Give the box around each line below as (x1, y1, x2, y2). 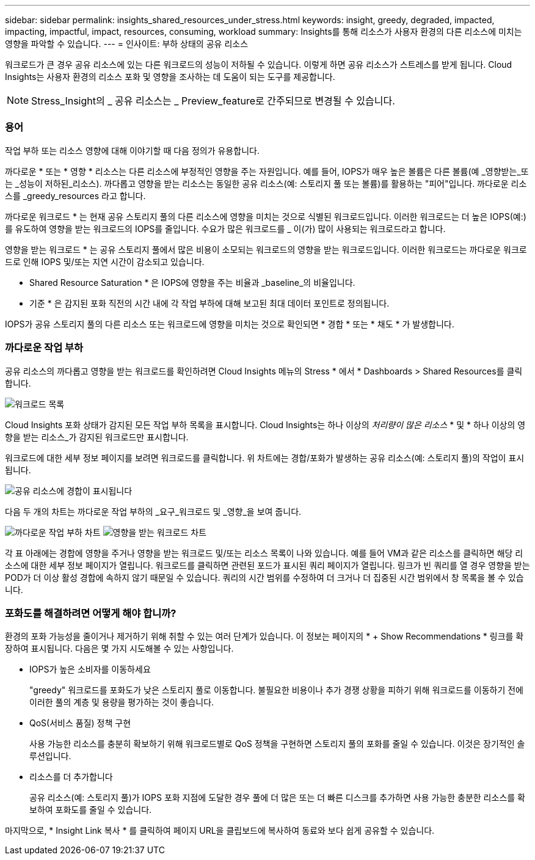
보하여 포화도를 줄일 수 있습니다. (29, 804, 152, 815)
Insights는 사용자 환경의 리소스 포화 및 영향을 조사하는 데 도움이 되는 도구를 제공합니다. (5, 71, 335, 82)
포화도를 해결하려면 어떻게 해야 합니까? (5, 607, 177, 619)
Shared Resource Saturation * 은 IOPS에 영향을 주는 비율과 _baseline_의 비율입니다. (29, 277, 355, 288)
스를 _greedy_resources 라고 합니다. (5, 190, 146, 201)
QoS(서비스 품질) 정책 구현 (29, 718, 131, 729)
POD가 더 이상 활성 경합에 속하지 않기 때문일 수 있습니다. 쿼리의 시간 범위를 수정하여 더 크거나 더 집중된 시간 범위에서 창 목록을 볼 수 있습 (5, 572, 524, 583)
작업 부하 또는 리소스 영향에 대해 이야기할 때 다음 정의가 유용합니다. (5, 145, 260, 156)
